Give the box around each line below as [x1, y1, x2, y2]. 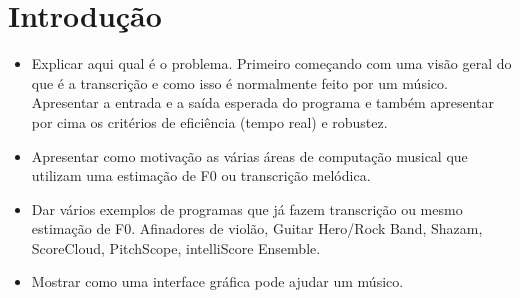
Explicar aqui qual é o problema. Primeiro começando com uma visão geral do [31, 53, 512, 74]
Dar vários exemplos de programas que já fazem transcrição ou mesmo [31, 198, 463, 219]
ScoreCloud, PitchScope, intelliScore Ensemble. [31, 237, 321, 258]
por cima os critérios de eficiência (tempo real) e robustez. [31, 111, 388, 132]
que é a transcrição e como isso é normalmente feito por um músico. [31, 72, 448, 93]
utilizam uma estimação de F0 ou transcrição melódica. [31, 165, 371, 186]
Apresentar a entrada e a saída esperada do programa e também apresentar [31, 92, 494, 113]
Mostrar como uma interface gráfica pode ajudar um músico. [31, 271, 404, 292]
